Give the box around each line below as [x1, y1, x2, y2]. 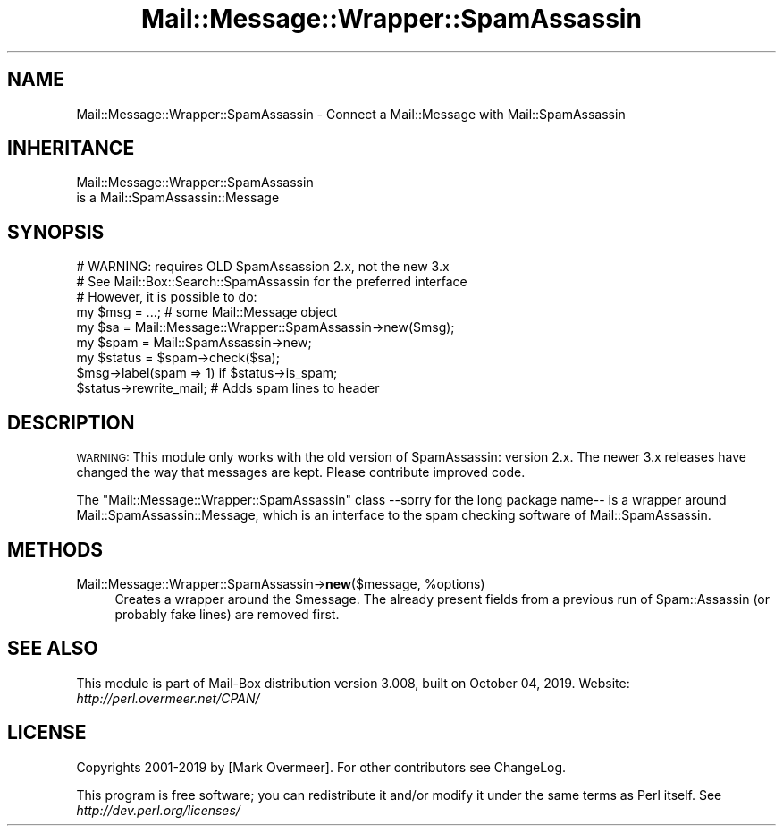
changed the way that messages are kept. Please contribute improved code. [76, 464, 526, 480]
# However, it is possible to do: [76, 289, 257, 305]
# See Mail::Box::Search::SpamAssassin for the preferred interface [76, 274, 467, 290]
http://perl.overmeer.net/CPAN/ [76, 690, 260, 706]
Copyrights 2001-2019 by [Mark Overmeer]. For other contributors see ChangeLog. [76, 759, 567, 775]
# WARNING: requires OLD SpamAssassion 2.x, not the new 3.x [76, 259, 450, 275]
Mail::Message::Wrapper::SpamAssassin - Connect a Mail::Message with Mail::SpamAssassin [76, 106, 626, 122]
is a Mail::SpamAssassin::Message [76, 190, 280, 206]
